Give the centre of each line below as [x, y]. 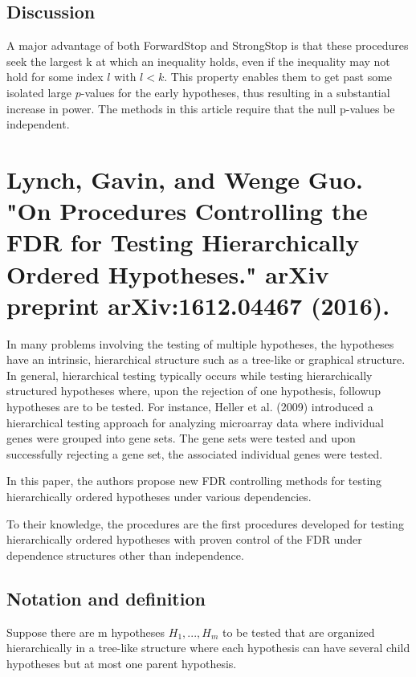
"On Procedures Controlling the [187, 211]
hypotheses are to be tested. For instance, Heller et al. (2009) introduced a [190, 407]
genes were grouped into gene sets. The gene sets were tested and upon [181, 438]
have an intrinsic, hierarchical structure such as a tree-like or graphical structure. [206, 359]
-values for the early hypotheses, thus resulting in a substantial [235, 92]
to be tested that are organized [298, 632]
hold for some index [55, 77]
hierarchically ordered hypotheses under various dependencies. [159, 496]
